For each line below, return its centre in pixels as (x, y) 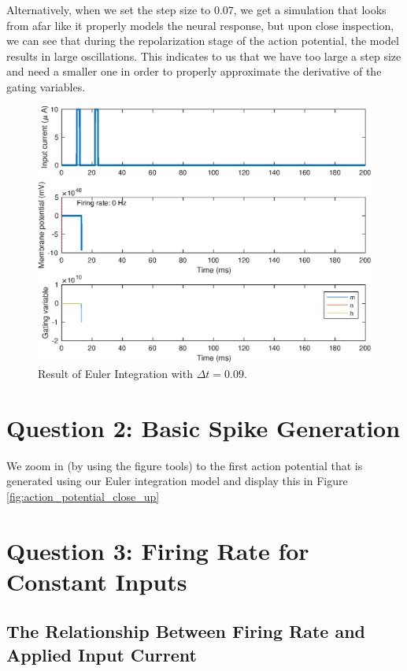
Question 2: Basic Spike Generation (203, 427)
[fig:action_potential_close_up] (83, 496)
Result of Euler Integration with (115, 374)
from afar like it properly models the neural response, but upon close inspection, (200, 25)
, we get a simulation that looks (310, 9)
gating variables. (46, 86)
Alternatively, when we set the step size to (109, 9)
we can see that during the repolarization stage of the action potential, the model (203, 41)
